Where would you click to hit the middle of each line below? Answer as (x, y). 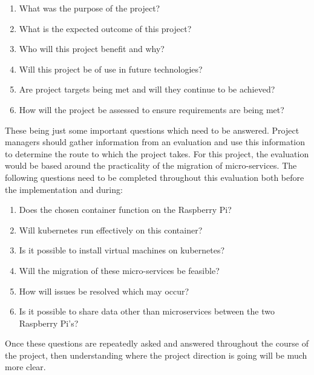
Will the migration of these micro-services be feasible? (119, 270)
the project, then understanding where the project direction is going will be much (156, 355)
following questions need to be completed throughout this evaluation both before (155, 177)
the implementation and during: (64, 189)
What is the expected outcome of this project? (105, 28)
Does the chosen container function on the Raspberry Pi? (125, 210)
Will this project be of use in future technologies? (111, 69)
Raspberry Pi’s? (49, 323)
